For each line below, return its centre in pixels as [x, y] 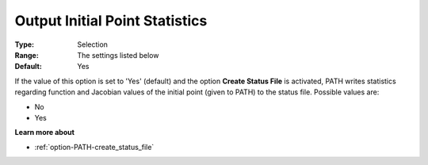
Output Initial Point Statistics [111, 21]
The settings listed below [118, 55]
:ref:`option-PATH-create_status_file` [94, 147]
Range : [27, 55]
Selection [93, 44]
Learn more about [45, 132]
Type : [25, 44]
